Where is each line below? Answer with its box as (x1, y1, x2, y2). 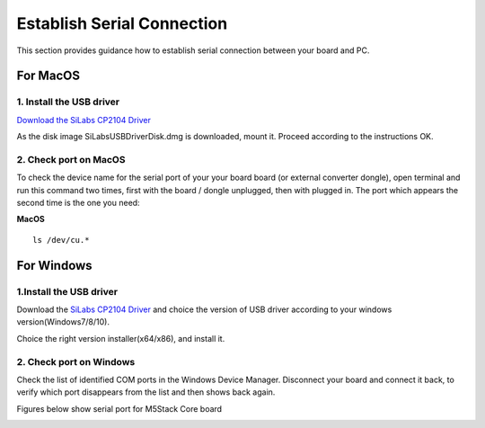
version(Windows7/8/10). (16, 317, 110, 327)
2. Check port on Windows (16, 355, 136, 368)
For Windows (16, 257, 93, 273)
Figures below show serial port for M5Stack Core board (16, 403, 223, 414)
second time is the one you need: (16, 198, 140, 209)
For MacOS (16, 68, 81, 84)
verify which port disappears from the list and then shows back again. (16, 387, 276, 397)
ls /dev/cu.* (32, 235, 90, 245)
